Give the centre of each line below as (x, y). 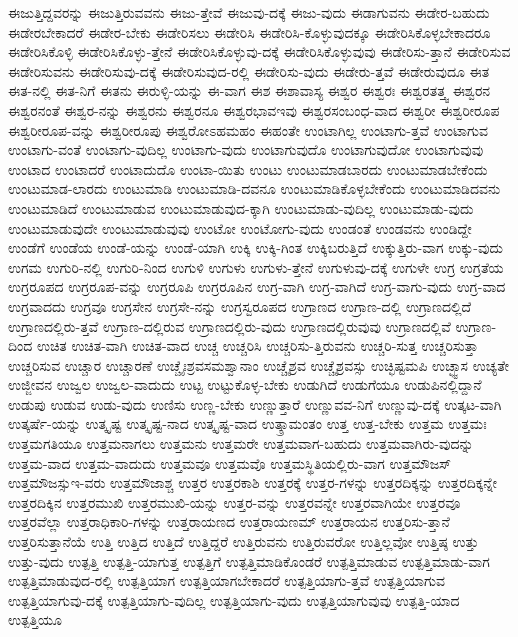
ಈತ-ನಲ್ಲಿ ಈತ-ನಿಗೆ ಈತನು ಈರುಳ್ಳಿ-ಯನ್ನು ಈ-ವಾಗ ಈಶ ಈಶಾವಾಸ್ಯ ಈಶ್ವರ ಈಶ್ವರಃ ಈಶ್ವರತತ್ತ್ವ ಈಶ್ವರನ (249, 90)
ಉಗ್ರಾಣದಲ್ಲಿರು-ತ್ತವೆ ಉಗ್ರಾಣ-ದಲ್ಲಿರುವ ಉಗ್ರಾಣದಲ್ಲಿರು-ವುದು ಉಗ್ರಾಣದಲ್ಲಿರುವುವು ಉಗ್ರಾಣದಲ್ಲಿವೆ (229, 325)
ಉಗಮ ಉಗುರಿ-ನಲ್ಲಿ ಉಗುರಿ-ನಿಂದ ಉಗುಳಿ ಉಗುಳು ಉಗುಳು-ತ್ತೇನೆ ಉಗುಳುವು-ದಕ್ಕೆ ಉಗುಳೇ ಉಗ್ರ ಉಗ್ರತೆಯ (256, 266)
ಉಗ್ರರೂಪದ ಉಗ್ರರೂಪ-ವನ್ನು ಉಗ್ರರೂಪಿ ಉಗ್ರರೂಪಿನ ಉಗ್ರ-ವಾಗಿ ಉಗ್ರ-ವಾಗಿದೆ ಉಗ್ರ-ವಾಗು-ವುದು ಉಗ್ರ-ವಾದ (257, 286)
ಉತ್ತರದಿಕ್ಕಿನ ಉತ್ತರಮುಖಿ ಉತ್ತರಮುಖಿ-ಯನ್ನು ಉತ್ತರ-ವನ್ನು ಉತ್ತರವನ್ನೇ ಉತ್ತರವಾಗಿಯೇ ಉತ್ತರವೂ (234, 501)
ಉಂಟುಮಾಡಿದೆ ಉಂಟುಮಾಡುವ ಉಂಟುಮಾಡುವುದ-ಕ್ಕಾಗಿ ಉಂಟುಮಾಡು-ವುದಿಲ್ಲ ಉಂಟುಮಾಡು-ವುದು (241, 207)
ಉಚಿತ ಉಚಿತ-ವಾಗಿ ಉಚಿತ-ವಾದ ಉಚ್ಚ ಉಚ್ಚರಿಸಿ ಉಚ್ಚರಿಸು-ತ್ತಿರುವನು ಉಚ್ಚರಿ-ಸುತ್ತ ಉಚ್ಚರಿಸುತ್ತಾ (257, 345)
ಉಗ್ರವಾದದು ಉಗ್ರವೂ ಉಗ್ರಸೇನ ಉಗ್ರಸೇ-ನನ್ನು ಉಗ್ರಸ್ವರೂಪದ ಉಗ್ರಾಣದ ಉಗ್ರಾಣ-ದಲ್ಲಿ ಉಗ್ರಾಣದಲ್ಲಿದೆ (240, 305)
